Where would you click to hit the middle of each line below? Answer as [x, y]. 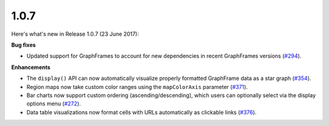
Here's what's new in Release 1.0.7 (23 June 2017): [75, 34]
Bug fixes [23, 45]
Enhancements [31, 67]
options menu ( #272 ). [54, 104]
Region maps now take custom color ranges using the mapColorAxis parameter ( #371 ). [137, 87]
